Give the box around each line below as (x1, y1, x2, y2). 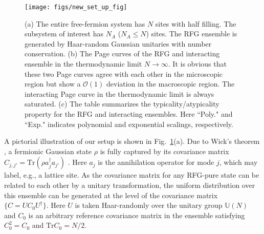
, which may (219, 157, 258, 167)
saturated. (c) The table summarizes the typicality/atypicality (25, 98, 219, 109)
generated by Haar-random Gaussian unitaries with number (25, 38, 212, 49)
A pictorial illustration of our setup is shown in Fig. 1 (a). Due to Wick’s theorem (4, 136, 260, 146)
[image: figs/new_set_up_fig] (25, 4, 127, 11)
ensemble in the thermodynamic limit (25, 58, 142, 69)
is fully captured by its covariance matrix (100, 145, 229, 156)
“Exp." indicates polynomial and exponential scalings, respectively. (25, 118, 233, 129)
